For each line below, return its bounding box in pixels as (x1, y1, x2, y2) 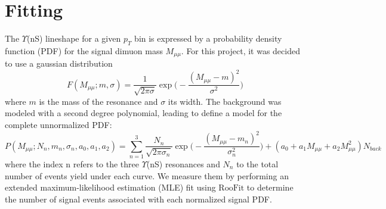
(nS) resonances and (146, 157, 220, 170)
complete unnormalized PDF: (5, 118, 112, 131)
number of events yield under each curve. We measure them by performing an (5, 169, 289, 182)
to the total (236, 157, 279, 170)
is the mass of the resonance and (39, 95, 158, 107)
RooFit (218, 184, 245, 193)
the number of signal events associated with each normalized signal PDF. (5, 192, 272, 205)
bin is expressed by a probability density (134, 32, 282, 45)
